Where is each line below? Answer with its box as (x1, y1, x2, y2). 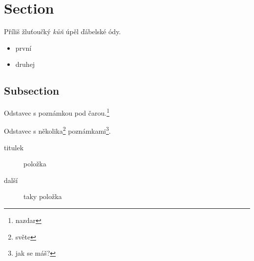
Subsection (4, 83, 60, 98)
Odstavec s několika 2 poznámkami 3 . (4, 124, 111, 136)
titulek (4, 142, 24, 152)
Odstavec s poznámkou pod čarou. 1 (4, 106, 110, 118)
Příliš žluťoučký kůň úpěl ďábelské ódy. (4, 26, 121, 37)
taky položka (23, 191, 62, 201)
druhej (15, 59, 35, 69)
